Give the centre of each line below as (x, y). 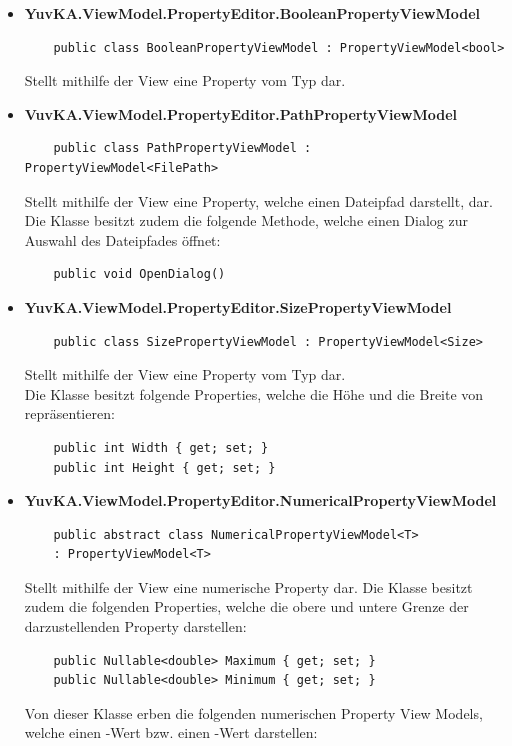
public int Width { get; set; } (161, 447)
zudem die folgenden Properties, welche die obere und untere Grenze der (246, 606)
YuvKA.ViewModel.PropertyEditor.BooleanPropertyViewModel (252, 13)
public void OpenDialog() (139, 274)
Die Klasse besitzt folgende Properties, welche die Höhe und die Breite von (254, 393)
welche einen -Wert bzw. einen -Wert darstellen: (171, 732)
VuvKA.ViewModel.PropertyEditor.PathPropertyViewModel (241, 113)
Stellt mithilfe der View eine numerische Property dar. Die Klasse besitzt (248, 586)
